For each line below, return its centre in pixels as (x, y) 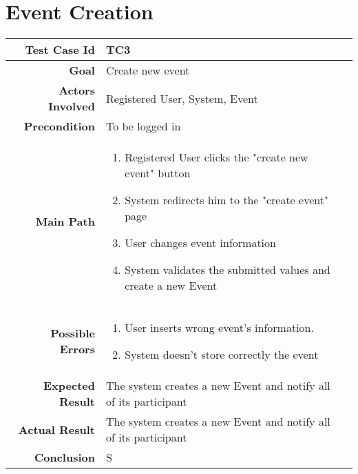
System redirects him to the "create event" (227, 200)
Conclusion (64, 457)
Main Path (65, 221)
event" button (158, 173)
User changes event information (200, 243)
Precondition (59, 126)
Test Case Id (60, 50)
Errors (77, 349)
